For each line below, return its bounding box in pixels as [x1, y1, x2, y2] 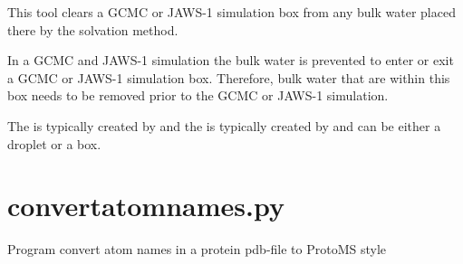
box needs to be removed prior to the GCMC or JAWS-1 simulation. [7, 86, 389, 105]
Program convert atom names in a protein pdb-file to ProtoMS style [7, 240, 387, 259]
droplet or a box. [7, 134, 101, 153]
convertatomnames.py [7, 187, 285, 224]
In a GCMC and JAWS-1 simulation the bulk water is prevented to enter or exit [7, 51, 454, 70]
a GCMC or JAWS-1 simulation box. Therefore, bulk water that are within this [7, 68, 450, 87]
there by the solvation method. [7, 20, 178, 39]
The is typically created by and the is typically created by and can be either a [7, 116, 441, 135]
